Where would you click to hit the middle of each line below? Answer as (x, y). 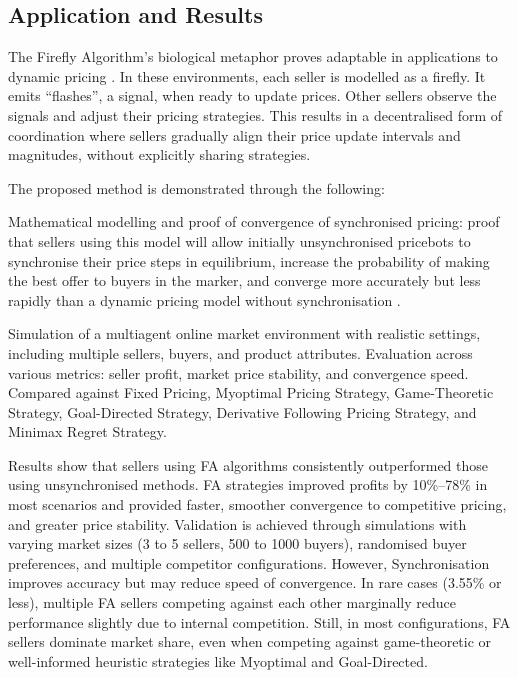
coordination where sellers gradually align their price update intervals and (234, 134)
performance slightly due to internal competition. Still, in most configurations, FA (259, 621)
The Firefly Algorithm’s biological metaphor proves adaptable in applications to (253, 56)
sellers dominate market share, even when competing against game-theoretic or (250, 641)
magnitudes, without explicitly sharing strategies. (159, 154)
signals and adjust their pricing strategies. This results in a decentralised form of (255, 114)
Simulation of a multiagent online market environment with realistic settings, (244, 333)
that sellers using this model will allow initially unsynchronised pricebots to (239, 240)
